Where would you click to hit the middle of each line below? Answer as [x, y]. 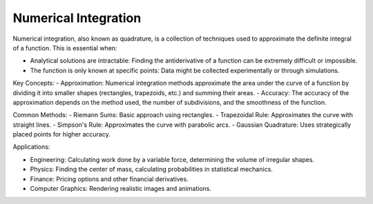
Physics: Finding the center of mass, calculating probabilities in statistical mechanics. [151, 170]
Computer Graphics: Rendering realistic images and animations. [121, 189]
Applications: [31, 147]
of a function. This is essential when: [65, 48]
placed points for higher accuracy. [61, 134]
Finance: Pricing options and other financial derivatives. [109, 178]
